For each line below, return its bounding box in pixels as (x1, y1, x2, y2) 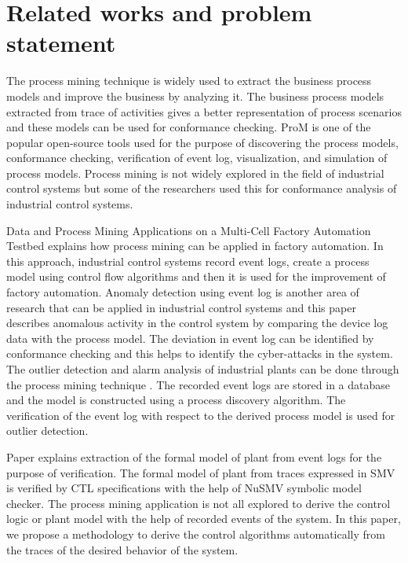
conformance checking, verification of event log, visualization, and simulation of (6, 149, 388, 166)
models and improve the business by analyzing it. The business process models (6, 87, 384, 104)
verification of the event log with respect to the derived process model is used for (6, 407, 395, 423)
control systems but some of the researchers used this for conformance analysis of (6, 180, 397, 197)
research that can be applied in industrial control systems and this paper (6, 299, 356, 315)
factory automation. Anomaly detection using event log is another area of (6, 284, 359, 300)
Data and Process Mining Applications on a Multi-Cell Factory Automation (6, 222, 371, 238)
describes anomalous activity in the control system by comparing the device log (6, 315, 388, 331)
